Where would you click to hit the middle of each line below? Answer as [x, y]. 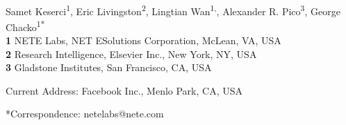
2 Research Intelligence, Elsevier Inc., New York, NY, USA [131, 54]
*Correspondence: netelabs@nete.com [85, 114]
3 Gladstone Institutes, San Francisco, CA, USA [109, 67]
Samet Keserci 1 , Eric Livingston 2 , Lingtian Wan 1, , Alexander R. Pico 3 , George [173, 10]
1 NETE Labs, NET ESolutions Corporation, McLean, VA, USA [143, 40]
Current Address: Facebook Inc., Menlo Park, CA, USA [124, 90]
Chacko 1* [25, 26]
